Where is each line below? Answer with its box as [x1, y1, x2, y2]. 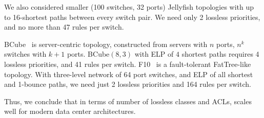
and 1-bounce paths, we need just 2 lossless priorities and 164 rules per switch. [4, 79, 251, 89]
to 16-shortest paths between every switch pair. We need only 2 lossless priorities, [4, 11, 260, 22]
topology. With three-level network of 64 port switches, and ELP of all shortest [4, 68, 253, 79]
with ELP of [134, 49, 174, 59]
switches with [4, 49, 47, 59]
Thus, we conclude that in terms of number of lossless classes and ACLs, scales [4, 96, 252, 106]
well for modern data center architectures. [4, 106, 136, 116]
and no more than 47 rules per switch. [4, 21, 124, 32]
